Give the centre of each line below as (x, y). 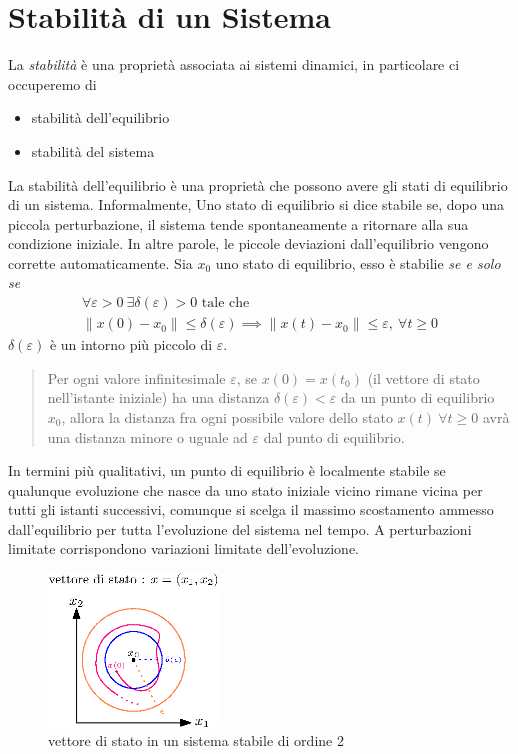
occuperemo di (52, 83)
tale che (225, 303)
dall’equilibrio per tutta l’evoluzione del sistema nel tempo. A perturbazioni (240, 528)
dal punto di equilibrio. (334, 436)
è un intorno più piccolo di (131, 344)
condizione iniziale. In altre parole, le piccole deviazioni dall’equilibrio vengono (248, 243)
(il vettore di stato (423, 377)
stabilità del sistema (93, 150)
